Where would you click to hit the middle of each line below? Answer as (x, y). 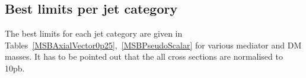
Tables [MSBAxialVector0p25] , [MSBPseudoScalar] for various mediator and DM (153, 45)
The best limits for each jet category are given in (94, 33)
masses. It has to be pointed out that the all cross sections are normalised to (144, 56)
